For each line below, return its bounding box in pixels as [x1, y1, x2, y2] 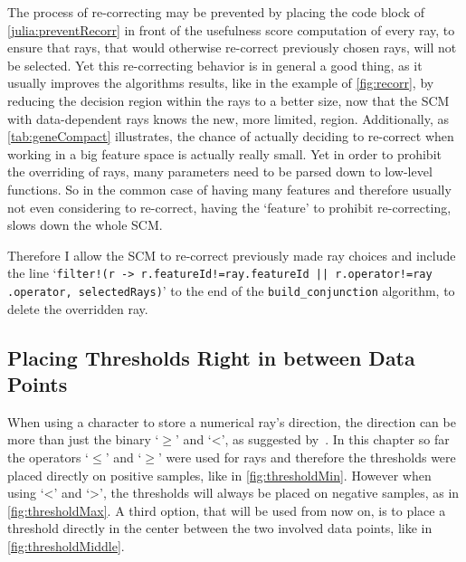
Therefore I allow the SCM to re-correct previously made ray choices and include [7, 245, 456, 264]
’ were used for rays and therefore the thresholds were [158, 448, 456, 466]
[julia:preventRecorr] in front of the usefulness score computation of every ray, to [7, 20, 455, 39]
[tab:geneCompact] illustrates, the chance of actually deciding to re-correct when [7, 127, 454, 146]
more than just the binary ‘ [7, 430, 159, 449]
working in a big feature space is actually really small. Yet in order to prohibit [7, 144, 442, 163]
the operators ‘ [7, 448, 89, 466]
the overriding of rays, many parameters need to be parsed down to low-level [7, 162, 433, 181]
